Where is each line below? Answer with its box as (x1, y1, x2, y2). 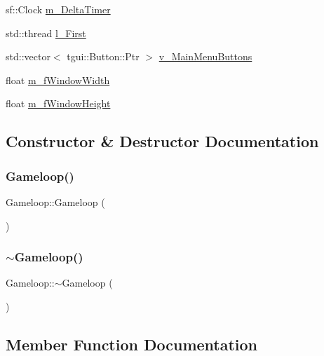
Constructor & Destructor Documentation (6, 130, 319, 152)
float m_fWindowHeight (6, 96, 111, 111)
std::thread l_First (6, 25, 86, 40)
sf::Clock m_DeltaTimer (6, 2, 111, 16)
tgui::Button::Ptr (67, 49, 140, 64)
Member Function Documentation (6, 333, 258, 355)
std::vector (6, 49, 50, 64)
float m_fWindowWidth (6, 72, 110, 87)
